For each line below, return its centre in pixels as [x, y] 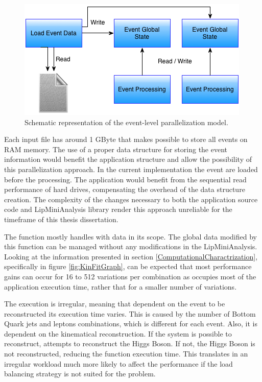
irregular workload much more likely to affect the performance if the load [118, 363]
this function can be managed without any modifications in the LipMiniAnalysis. [131, 246]
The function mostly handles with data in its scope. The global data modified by [130, 236]
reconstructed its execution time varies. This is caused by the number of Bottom [130, 313]
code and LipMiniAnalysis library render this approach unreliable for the [118, 209]
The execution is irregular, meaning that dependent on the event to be [115, 304]
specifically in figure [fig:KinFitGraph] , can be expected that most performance [128, 266]
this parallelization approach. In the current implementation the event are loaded [131, 169]
